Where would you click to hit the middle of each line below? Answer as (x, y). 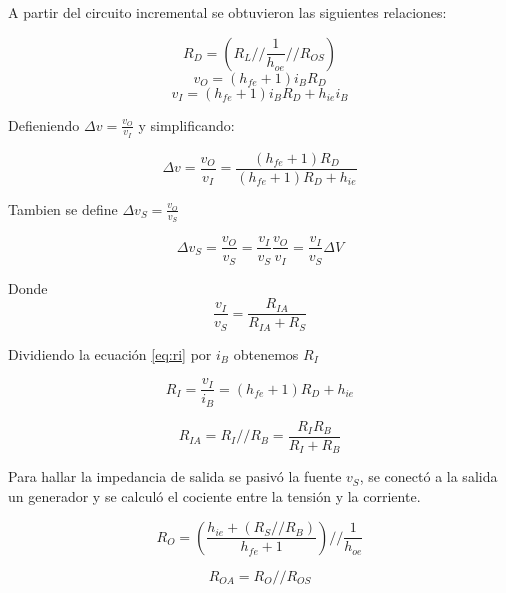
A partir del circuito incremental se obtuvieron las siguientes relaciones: (227, 12)
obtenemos (266, 353)
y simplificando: (186, 124)
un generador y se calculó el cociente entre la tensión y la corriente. (214, 495)
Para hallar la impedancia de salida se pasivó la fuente (175, 476)
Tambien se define (63, 208)
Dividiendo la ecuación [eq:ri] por (110, 353)
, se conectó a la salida (428, 476)
